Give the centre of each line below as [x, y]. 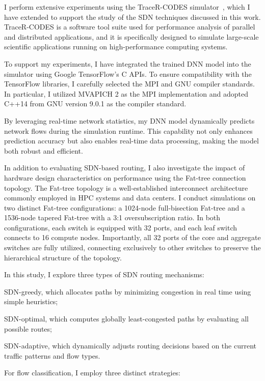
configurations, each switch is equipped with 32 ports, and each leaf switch [121, 227]
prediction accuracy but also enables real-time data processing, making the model [131, 141]
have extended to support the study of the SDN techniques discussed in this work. [132, 17]
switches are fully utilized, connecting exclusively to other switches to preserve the [132, 247]
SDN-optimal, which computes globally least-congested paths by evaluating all [127, 319]
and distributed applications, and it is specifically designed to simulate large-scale [131, 36]
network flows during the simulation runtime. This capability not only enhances [128, 130]
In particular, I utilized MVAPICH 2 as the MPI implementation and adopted [126, 93]
